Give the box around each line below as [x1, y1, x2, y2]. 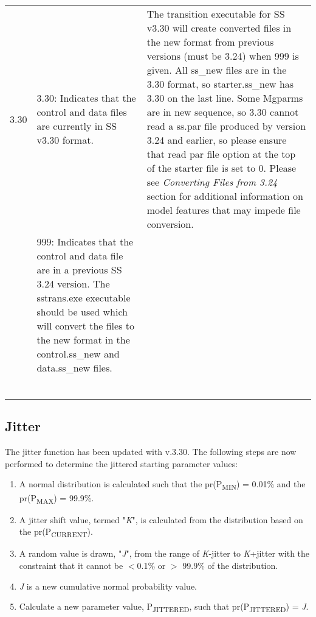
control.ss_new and [36, 347, 120, 361]
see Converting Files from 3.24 [146, 175, 278, 189]
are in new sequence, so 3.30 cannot [146, 105, 299, 119]
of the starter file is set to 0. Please [146, 161, 297, 175]
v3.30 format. [36, 133, 94, 147]
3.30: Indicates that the [36, 91, 136, 105]
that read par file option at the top [146, 147, 296, 161]
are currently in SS [36, 119, 117, 133]
